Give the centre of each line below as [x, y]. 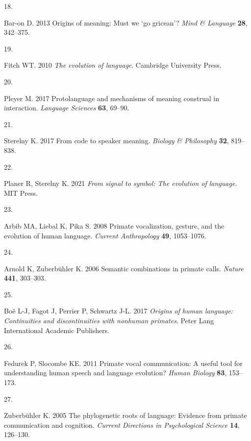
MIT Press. [21, 193]
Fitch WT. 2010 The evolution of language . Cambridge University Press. [113, 65]
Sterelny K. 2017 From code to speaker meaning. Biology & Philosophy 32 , [116, 141]
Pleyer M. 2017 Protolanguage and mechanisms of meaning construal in [112, 98]
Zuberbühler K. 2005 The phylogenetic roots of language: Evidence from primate [125, 415]
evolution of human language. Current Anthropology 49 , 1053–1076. [105, 235]
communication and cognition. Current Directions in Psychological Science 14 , [122, 425]
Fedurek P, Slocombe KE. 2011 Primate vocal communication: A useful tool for [123, 363]
